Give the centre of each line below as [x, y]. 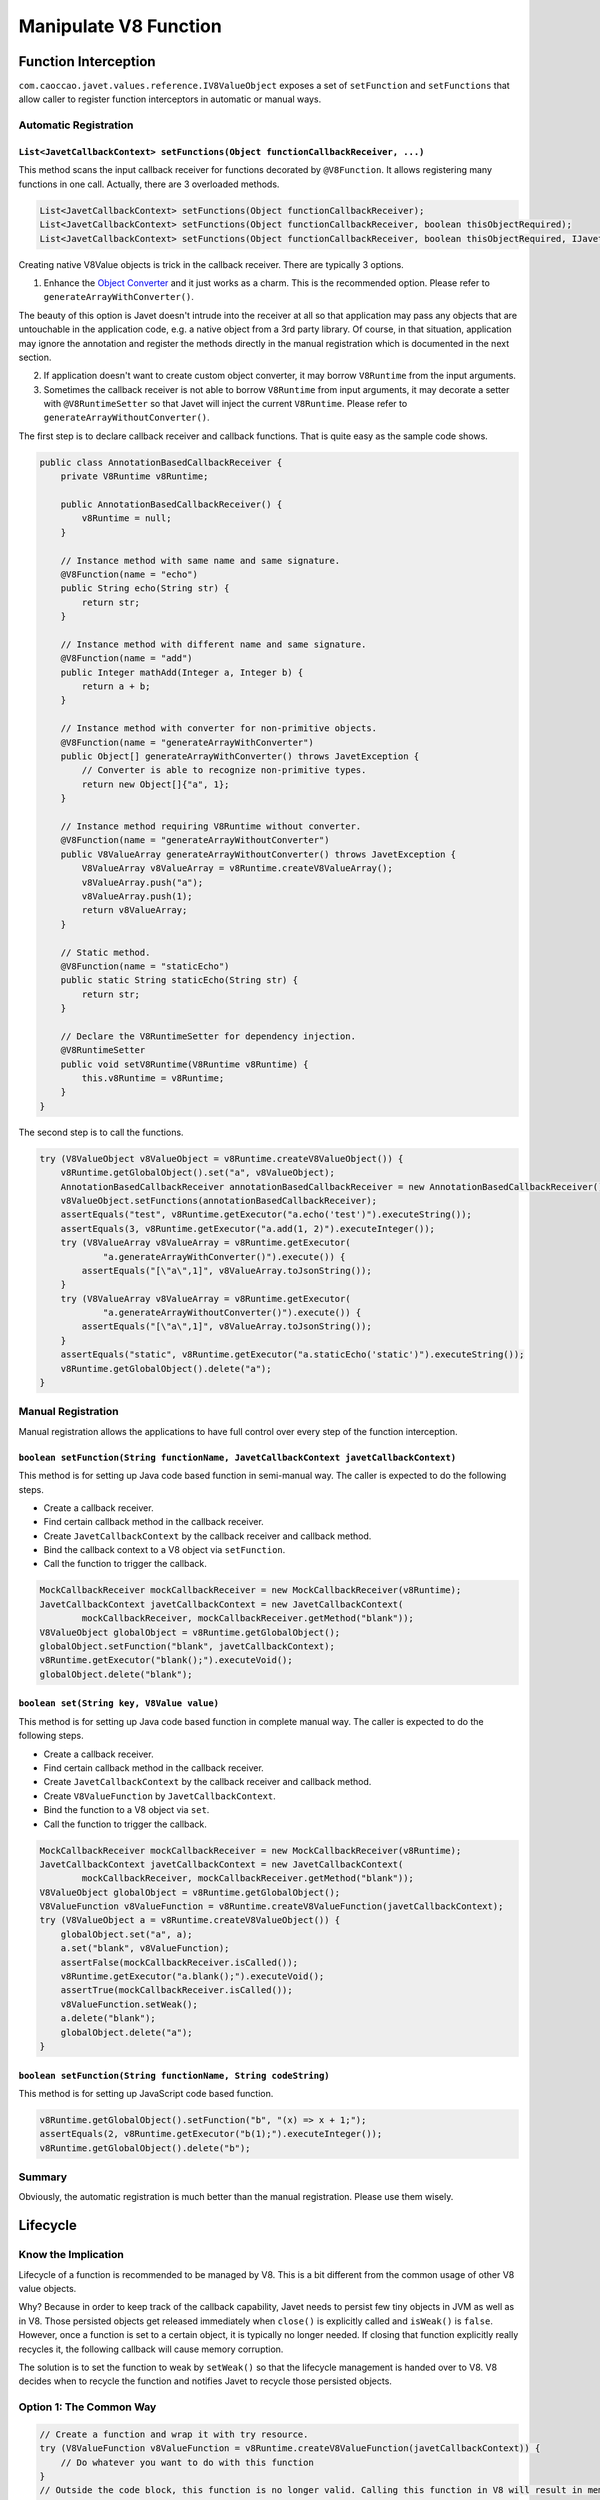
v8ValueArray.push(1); [137, 896]
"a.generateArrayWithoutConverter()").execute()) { [232, 1313]
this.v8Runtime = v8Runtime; [153, 1078]
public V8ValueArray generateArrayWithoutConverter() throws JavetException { [258, 854]
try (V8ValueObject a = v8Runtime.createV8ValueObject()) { [190, 1920]
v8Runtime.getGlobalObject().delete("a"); [166, 1368]
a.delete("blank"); [108, 2018]
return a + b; [116, 686]
